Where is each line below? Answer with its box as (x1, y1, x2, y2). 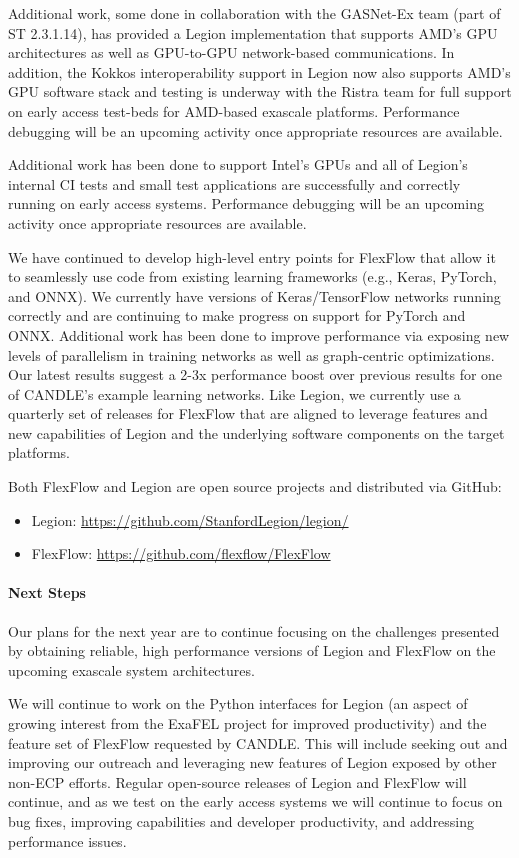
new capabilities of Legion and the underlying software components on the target (8, 422, 505, 443)
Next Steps (8, 582, 86, 603)
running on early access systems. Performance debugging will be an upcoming (8, 193, 484, 214)
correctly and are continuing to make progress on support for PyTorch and (8, 305, 466, 326)
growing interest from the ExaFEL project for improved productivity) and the (8, 713, 487, 734)
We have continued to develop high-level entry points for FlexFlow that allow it (8, 246, 496, 267)
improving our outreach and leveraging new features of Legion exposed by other (8, 752, 497, 773)
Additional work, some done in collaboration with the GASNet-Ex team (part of (8, 3, 501, 23)
